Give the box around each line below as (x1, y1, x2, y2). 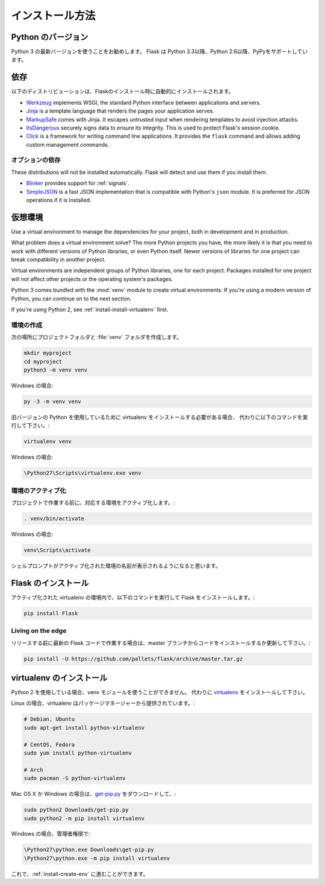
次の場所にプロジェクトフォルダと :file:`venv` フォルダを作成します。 (11, 334, 182, 341)
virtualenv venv (23, 438, 72, 445)
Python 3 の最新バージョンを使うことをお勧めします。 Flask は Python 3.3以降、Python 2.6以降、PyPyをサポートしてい (11, 48, 308, 55)
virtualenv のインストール (11, 672, 108, 683)
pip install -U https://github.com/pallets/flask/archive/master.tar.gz (23, 655, 243, 662)
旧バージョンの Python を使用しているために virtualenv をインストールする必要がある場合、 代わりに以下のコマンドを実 (11, 413, 308, 421)
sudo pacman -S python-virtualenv (23, 775, 126, 782)
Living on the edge (11, 627, 67, 635)
